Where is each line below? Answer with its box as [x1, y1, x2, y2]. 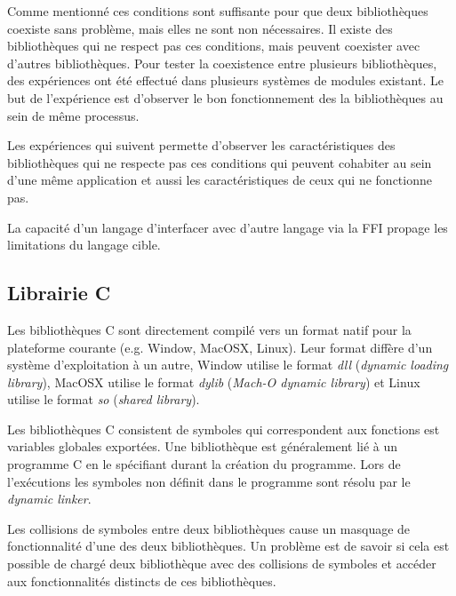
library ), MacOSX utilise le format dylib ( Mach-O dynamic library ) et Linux [7, 372, 420, 391]
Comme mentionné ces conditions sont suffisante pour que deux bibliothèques [7, 2, 428, 20]
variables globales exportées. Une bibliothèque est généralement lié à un [7, 437, 398, 456]
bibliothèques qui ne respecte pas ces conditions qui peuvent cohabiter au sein [7, 153, 432, 171]
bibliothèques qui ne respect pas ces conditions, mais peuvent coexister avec [7, 36, 420, 55]
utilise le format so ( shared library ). [7, 390, 200, 409]
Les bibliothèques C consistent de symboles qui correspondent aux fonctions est [7, 419, 440, 438]
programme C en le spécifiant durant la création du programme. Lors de [7, 455, 401, 473]
